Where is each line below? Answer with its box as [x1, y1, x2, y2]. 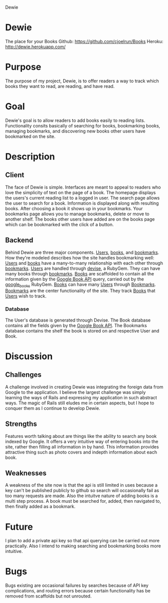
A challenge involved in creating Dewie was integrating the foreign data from [5, 384, 163, 390]
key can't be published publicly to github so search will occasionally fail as [5, 488, 159, 494]
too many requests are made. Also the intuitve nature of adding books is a [5, 493, 158, 499]
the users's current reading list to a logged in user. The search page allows [5, 195, 160, 201]
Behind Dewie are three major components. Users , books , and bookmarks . [5, 249, 159, 255]
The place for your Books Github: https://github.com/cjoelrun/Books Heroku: [5, 38, 163, 44]
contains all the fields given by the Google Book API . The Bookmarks [5, 322, 147, 328]
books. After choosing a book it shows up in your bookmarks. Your [5, 205, 143, 211]
